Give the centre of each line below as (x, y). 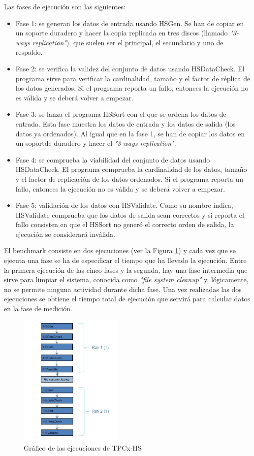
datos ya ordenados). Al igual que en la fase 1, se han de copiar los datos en (130, 133)
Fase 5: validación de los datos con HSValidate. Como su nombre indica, (124, 205)
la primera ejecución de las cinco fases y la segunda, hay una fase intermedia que (126, 270)
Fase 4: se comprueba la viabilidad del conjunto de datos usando (113, 159)
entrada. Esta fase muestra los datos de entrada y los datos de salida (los (126, 123)
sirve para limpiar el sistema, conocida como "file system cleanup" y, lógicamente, (126, 279)
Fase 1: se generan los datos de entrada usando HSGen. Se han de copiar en (130, 23)
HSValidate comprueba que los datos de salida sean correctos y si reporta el (130, 214)
